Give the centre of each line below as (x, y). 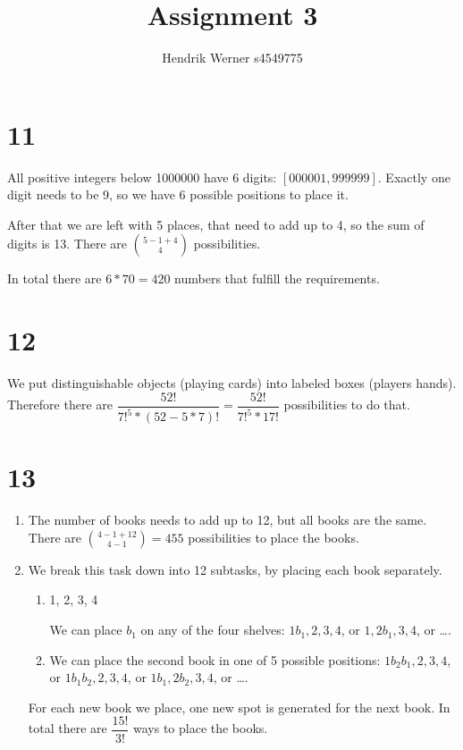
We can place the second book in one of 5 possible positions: (215, 659)
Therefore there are (60, 404)
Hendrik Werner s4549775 (232, 58)
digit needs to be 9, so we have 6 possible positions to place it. (178, 194)
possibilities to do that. (347, 404)
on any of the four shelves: (213, 630)
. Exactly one (414, 177)
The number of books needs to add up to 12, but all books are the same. (227, 520)
